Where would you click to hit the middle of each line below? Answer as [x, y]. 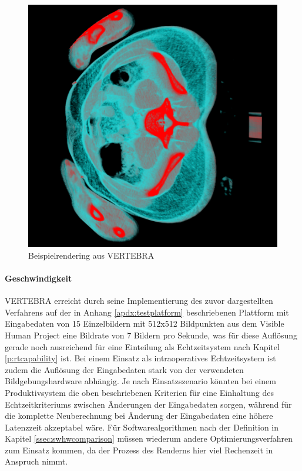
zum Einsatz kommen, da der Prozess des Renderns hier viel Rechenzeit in [139, 450]
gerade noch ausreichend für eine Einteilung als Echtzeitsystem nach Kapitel [142, 346]
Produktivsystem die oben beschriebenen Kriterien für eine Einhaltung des [139, 392]
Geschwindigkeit [38, 278]
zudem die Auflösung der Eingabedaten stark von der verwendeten [124, 369]
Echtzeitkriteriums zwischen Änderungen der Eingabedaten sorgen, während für [148, 404]
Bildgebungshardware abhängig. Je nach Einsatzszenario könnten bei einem [140, 381]
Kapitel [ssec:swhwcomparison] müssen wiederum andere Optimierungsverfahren [149, 438]
